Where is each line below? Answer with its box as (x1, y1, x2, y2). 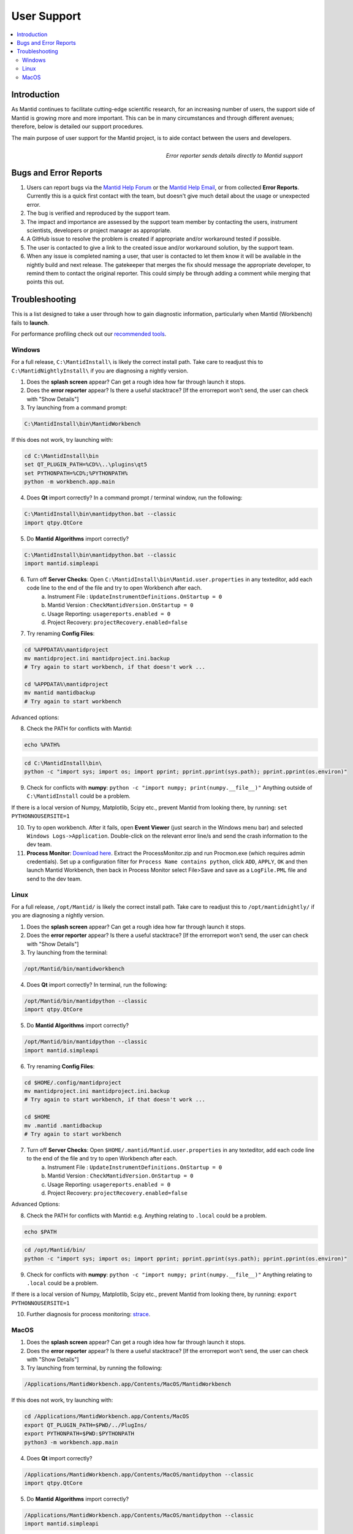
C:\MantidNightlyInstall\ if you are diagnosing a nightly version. (11, 367, 189, 374)
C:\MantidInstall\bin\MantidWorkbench (24, 420, 141, 428)
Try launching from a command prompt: (26, 404, 127, 411)
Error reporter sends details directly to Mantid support (165, 152, 303, 159)
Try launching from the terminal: (26, 949, 108, 956)
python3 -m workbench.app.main (24, 1439, 119, 1446)
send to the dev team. (26, 875, 82, 882)
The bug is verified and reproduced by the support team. (26, 209, 170, 217)
